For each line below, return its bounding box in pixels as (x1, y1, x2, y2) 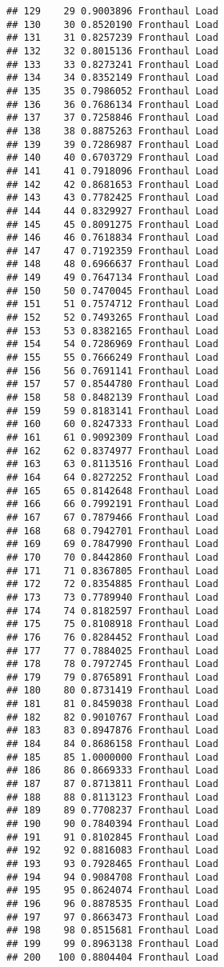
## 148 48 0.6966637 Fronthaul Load (6, 258, 218, 270)
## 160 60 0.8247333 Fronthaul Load (6, 418, 218, 430)
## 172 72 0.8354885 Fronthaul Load (6, 578, 218, 590)
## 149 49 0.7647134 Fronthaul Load (6, 272, 218, 284)
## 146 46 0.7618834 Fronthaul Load (6, 232, 218, 244)
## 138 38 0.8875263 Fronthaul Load (6, 125, 218, 137)
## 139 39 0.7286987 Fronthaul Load (6, 138, 218, 150)
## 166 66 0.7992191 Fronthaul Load (6, 498, 218, 510)
